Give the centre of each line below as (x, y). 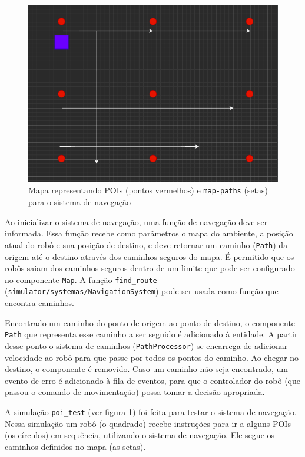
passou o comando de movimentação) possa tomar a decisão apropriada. (135, 392)
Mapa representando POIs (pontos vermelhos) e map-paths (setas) (148, 190)
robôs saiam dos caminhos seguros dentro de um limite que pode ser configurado (150, 268)
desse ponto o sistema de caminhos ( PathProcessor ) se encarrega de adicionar (146, 345)
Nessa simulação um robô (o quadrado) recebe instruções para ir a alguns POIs (148, 423)
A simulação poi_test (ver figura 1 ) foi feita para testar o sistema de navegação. (151, 411)
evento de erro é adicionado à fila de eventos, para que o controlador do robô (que (152, 380)
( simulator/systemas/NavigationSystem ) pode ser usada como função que (142, 291)
